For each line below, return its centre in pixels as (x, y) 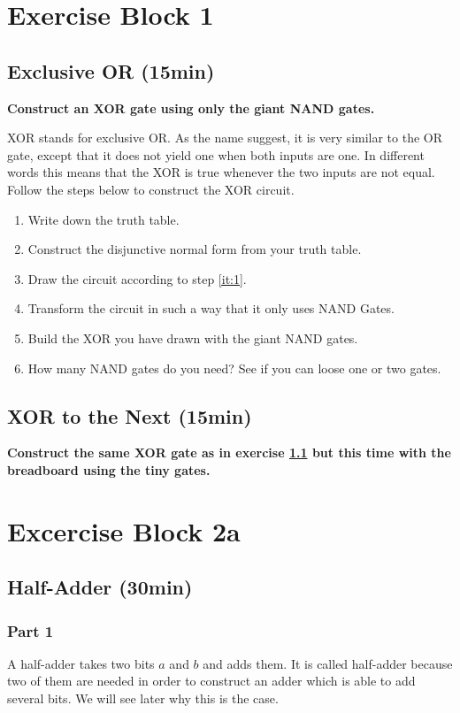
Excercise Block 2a (124, 530)
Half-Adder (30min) (100, 587)
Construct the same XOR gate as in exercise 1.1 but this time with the (229, 452)
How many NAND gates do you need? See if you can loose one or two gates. (234, 368)
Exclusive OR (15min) (111, 70)
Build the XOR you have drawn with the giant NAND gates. (193, 337)
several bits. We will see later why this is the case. (143, 698)
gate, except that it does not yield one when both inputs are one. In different (216, 154)
